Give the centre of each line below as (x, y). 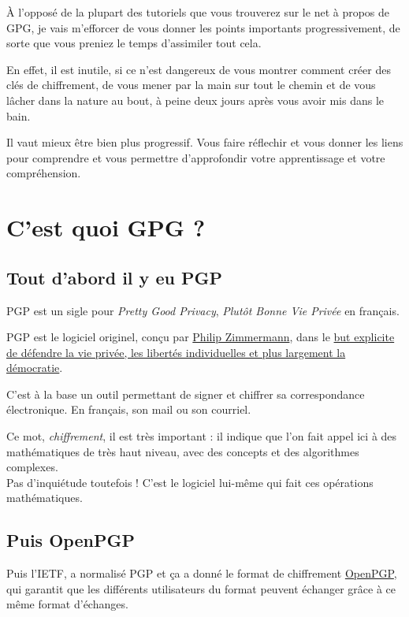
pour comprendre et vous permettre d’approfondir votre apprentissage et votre (196, 157)
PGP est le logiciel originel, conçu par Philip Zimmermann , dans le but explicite (201, 337)
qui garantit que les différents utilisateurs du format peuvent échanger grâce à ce (201, 588)
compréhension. (44, 173)
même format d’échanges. (67, 604)
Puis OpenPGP (71, 540)
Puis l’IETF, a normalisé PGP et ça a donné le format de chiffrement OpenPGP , (202, 573)
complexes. (32, 467)
